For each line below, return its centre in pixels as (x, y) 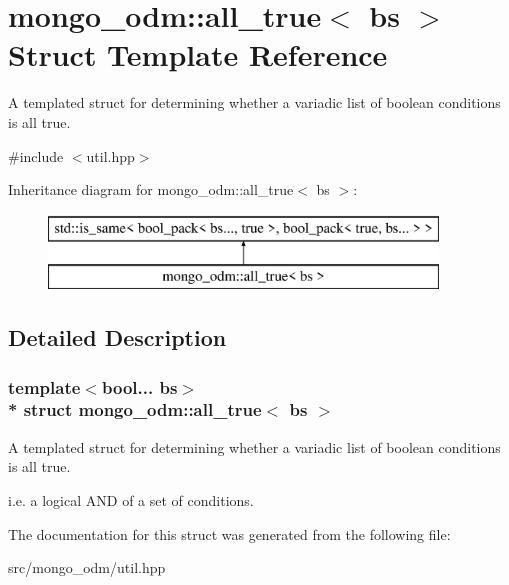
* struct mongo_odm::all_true (135, 409)
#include (36, 155)
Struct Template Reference (198, 54)
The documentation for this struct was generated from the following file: (229, 533)
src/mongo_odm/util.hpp (87, 567)
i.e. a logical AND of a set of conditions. (131, 499)
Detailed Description (117, 337)
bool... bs (139, 386)
